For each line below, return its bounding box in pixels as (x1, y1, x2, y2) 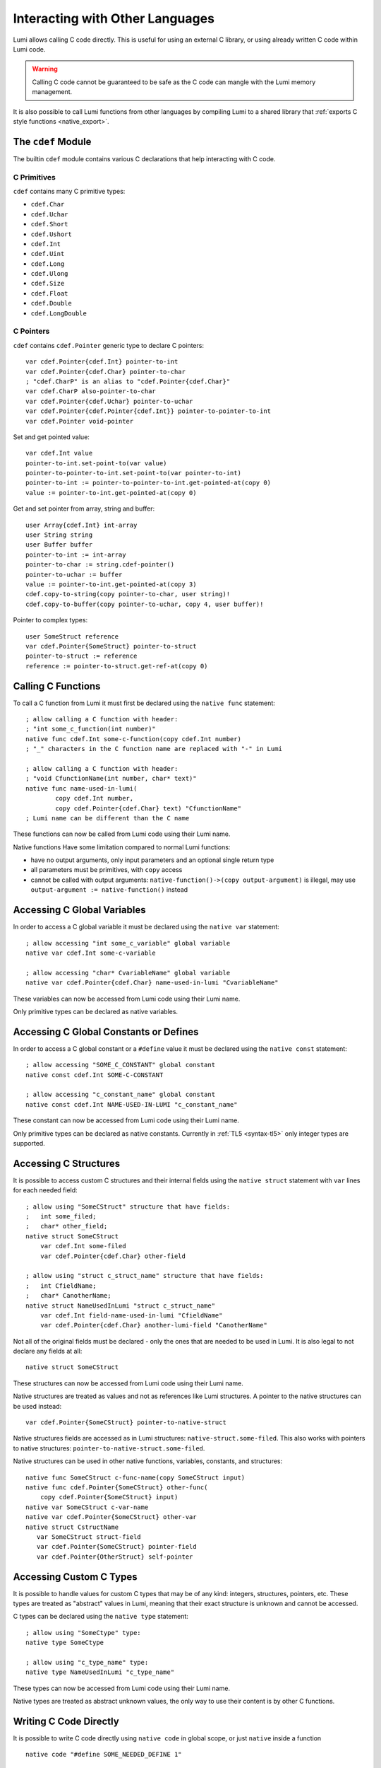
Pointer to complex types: (13, 616, 88, 624)
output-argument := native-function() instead (30, 885, 188, 894)
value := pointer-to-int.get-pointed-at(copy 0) (25, 489, 197, 496)
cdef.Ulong (30, 269, 68, 278)
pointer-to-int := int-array (25, 550, 126, 559)
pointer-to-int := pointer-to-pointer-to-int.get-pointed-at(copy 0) (25, 479, 272, 487)
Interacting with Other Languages (13, 11, 215, 26)
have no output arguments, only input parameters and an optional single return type (30, 856, 274, 864)
